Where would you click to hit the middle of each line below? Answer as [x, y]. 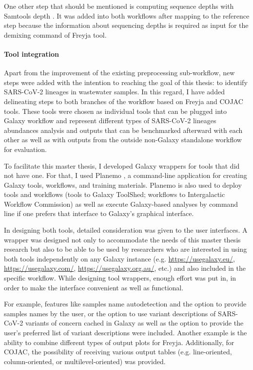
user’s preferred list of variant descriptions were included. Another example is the [126, 333]
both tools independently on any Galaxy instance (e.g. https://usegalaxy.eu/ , [119, 258]
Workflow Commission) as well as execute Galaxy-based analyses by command [121, 204]
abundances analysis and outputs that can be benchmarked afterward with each [123, 130]
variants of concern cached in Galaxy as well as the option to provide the [134, 323]
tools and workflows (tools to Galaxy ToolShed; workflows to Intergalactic [115, 194]
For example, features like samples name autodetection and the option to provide [125, 304]
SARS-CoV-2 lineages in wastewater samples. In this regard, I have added [114, 92]
